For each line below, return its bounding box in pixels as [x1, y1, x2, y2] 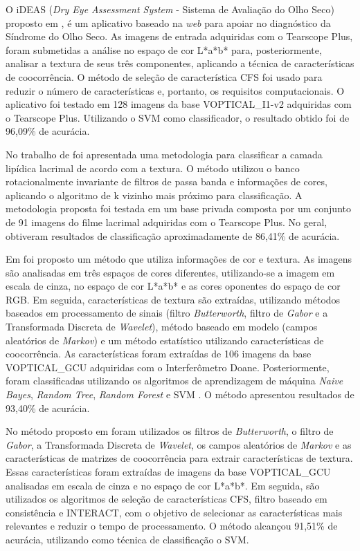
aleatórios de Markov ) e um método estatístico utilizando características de [6, 333, 324, 347]
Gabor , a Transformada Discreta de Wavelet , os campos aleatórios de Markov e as [6, 437, 352, 451]
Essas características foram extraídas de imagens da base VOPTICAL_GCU [6, 465, 331, 478]
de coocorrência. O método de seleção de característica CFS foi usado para [6, 69, 323, 84]
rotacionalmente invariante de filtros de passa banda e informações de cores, [6, 174, 327, 189]
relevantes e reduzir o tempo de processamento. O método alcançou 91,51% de [6, 519, 338, 533]
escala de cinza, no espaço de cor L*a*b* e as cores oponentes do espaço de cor [6, 279, 341, 293]
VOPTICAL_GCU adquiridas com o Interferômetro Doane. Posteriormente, [6, 359, 330, 374]
